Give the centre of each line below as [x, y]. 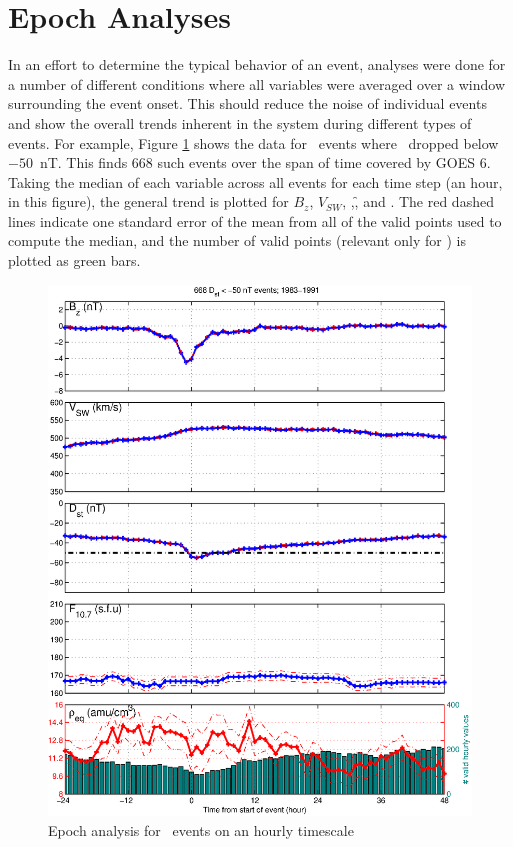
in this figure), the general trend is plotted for [148, 201]
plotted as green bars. [74, 260]
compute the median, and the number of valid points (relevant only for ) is [237, 240]
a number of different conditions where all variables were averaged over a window [256, 83]
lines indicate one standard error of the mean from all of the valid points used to [255, 220]
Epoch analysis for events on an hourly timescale [201, 829]
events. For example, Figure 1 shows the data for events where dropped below [253, 142]
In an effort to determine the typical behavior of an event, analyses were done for [257, 64]
